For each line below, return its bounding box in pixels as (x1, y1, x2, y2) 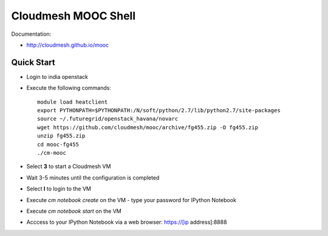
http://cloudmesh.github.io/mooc (26, 41, 109, 49)
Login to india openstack (26, 73, 88, 80)
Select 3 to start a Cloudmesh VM (26, 163, 111, 170)
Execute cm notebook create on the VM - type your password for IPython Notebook (26, 196, 237, 203)
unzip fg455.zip (37, 132, 86, 140)
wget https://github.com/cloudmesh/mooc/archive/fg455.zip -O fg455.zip (37, 124, 258, 130)
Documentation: (11, 30, 52, 38)
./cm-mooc (37, 149, 66, 156)
